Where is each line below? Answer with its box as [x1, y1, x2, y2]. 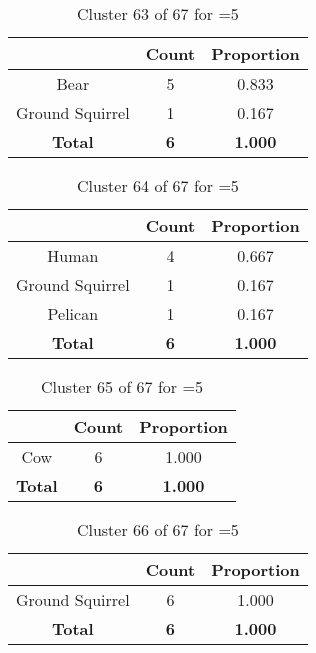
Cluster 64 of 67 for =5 [76, 174, 239, 197]
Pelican [47, 302, 99, 325]
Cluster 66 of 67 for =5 [76, 518, 239, 541]
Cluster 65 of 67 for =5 [40, 375, 203, 398]
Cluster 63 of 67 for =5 [76, 2, 239, 25]
